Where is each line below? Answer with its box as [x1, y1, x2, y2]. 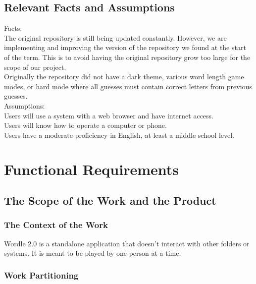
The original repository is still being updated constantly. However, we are [4, 32, 227, 43]
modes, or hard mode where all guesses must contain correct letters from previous [4, 81, 252, 91]
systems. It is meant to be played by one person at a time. [4, 248, 181, 258]
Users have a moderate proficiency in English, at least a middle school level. [4, 129, 234, 140]
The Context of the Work [4, 219, 108, 231]
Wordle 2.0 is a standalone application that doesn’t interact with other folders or [4, 238, 250, 248]
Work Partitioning [4, 269, 79, 281]
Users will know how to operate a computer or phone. [4, 120, 167, 130]
